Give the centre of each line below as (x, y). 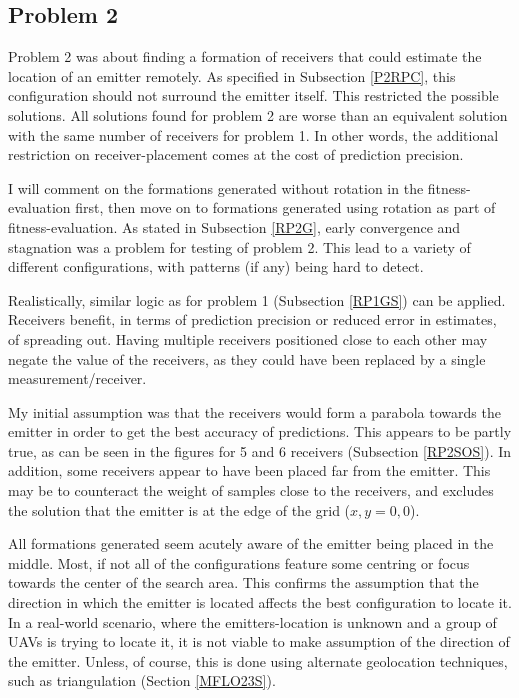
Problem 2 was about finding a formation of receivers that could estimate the (245, 56)
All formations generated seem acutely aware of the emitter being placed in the (251, 543)
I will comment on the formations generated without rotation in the (216, 187)
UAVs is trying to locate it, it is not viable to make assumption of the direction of (259, 641)
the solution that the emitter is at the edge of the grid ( (179, 509)
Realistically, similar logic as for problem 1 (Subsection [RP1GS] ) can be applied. (257, 299)
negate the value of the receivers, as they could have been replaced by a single (247, 358)
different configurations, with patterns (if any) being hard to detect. (216, 266)
